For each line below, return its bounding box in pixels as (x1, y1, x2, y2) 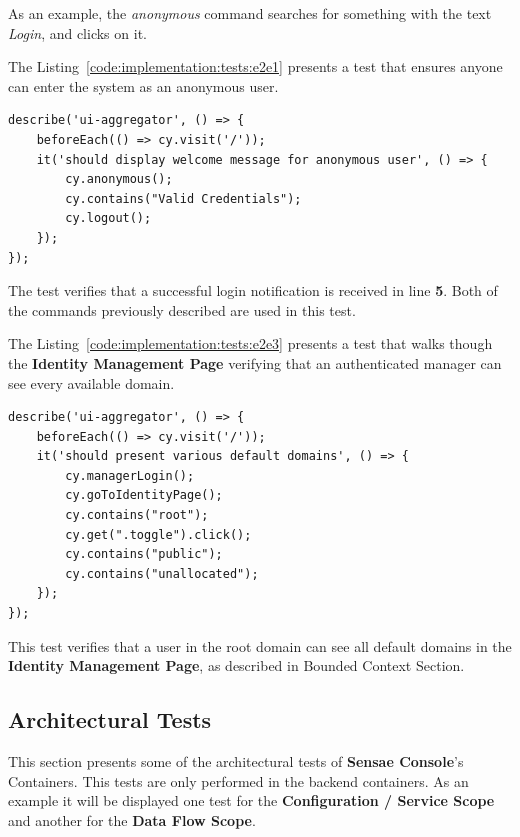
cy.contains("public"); (65, 547, 223, 562)
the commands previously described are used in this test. (8, 299, 356, 320)
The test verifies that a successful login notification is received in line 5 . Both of (8, 280, 498, 301)
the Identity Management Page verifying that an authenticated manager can (8, 352, 502, 373)
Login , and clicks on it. (8, 22, 147, 43)
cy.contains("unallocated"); (65, 566, 259, 581)
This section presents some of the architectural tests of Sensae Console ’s (8, 751, 464, 772)
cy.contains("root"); (65, 508, 209, 523)
